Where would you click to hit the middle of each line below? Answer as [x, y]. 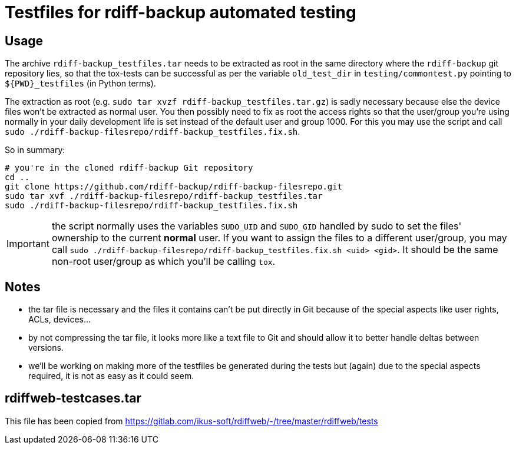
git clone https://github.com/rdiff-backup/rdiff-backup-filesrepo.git [174, 187]
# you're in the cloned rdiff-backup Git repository [129, 168]
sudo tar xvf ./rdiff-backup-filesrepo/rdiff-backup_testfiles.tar [164, 196]
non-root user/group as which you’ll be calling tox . [163, 262]
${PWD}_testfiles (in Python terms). [80, 84]
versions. [46, 348]
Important [28, 244]
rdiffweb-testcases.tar [73, 398]
